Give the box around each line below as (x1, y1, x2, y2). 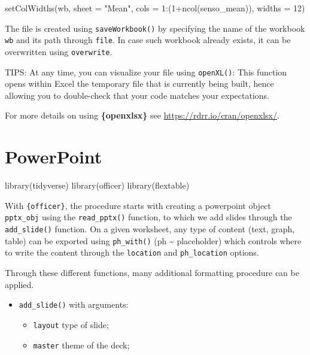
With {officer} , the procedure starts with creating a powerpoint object (5, 199, 271, 211)
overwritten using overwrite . (5, 45, 113, 57)
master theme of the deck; (33, 338, 130, 351)
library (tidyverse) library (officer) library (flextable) (5, 179, 190, 192)
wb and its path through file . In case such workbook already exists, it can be (5, 34, 291, 46)
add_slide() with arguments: (19, 298, 129, 311)
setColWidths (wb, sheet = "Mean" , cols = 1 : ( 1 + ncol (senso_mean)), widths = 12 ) (5, 2, 305, 14)
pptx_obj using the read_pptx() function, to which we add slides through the (5, 211, 292, 223)
